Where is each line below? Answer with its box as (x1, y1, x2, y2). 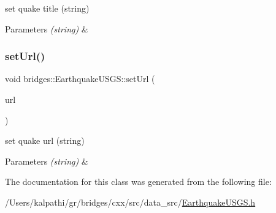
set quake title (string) (5, 2, 90, 14)
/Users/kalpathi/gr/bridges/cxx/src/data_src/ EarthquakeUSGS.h (5, 195, 256, 208)
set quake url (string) (5, 134, 85, 147)
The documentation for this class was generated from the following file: (5, 175, 272, 188)
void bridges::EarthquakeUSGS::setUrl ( (5, 72, 155, 85)
